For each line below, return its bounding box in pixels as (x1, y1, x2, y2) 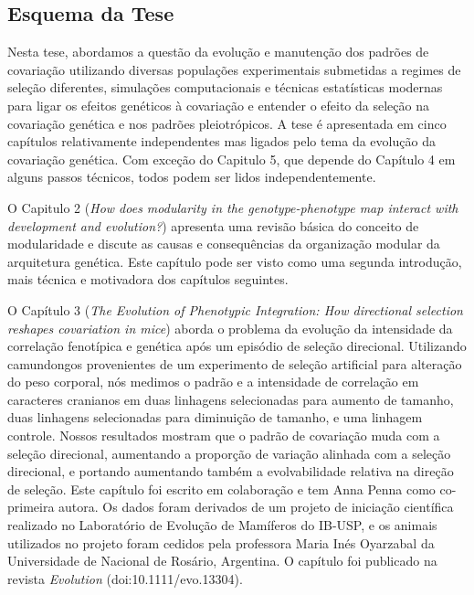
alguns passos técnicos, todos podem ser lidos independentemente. (7, 167, 376, 186)
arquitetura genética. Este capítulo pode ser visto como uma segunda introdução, (7, 251, 462, 271)
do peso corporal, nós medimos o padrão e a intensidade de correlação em (7, 372, 419, 391)
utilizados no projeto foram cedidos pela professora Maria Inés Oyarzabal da (7, 533, 435, 552)
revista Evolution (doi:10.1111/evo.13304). (7, 568, 243, 588)
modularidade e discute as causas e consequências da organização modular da (7, 234, 440, 253)
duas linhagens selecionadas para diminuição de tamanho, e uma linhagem (7, 408, 423, 427)
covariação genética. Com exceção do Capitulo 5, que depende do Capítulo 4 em (7, 149, 456, 168)
